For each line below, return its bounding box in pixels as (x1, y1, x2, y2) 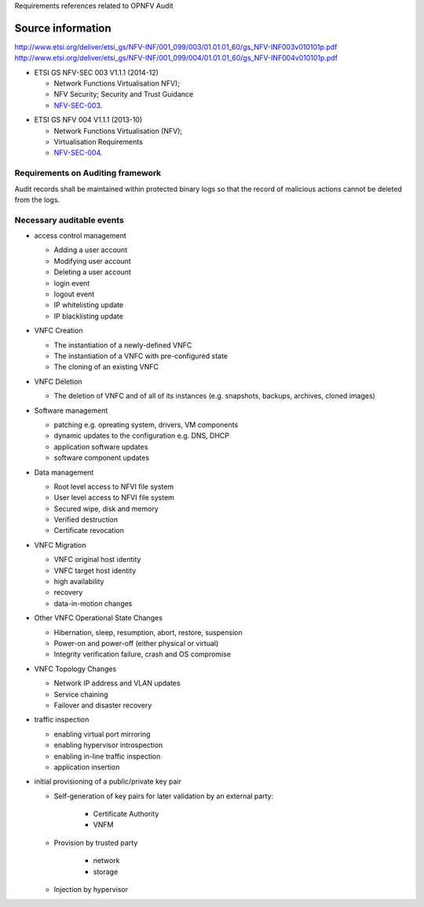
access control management (34, 231, 127, 241)
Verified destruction (53, 515, 119, 524)
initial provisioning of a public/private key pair (34, 777, 182, 786)
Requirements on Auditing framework (14, 167, 162, 178)
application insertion (53, 762, 120, 772)
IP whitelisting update (53, 300, 124, 310)
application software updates (53, 442, 148, 451)
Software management (34, 406, 108, 415)
